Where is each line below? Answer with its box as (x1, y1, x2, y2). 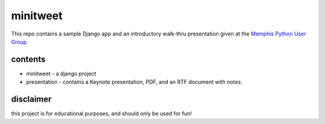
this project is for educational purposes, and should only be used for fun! (11, 110, 192, 117)
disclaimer (11, 94, 52, 105)
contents (11, 54, 46, 64)
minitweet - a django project (26, 70, 96, 77)
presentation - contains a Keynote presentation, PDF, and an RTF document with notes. (26, 78, 243, 85)
